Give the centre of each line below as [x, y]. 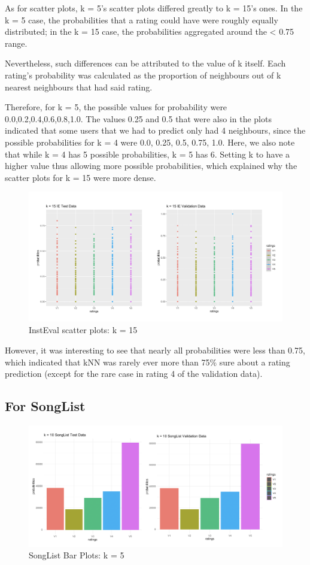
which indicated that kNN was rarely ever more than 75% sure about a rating [148, 362]
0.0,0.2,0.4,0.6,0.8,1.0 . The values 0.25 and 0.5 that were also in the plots [138, 118]
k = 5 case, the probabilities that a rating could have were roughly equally [142, 19]
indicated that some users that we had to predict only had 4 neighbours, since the [155, 130]
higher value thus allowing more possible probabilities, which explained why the [151, 166]
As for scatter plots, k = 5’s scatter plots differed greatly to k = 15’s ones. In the [154, 8]
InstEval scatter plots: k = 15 [83, 330]
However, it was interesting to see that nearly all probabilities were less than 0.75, [155, 350]
